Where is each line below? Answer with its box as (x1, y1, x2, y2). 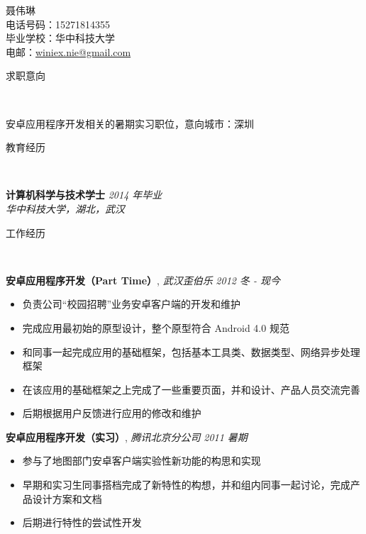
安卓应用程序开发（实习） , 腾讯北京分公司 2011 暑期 (6, 429, 248, 444)
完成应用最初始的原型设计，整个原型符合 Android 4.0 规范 (22, 320, 289, 335)
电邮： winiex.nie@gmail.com (6, 44, 131, 59)
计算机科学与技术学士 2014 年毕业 (6, 187, 162, 202)
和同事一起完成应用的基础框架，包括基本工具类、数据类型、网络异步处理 (22, 344, 360, 359)
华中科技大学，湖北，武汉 (6, 201, 125, 216)
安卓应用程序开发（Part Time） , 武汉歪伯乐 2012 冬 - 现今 (6, 272, 280, 287)
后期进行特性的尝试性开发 (22, 515, 142, 530)
